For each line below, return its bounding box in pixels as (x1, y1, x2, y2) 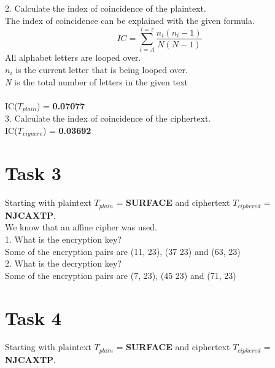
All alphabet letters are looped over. (5, 51, 141, 64)
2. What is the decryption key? (5, 257, 122, 270)
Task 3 (5, 160, 61, 186)
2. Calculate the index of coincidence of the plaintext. (5, 2, 206, 14)
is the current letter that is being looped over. (15, 63, 188, 76)
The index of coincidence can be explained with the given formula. (5, 14, 255, 26)
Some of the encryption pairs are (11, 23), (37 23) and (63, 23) (5, 245, 241, 257)
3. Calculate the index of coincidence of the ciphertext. (5, 112, 211, 125)
